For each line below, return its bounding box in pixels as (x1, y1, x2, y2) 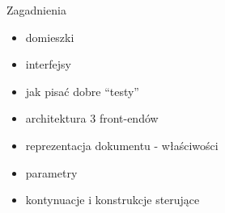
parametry (25, 164, 78, 181)
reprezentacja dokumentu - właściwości (25, 136, 219, 153)
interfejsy (25, 56, 71, 73)
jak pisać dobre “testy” (25, 82, 139, 99)
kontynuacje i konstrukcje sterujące (25, 191, 200, 208)
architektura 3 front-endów (25, 110, 159, 127)
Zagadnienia (6, 2, 66, 18)
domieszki (25, 28, 74, 45)
